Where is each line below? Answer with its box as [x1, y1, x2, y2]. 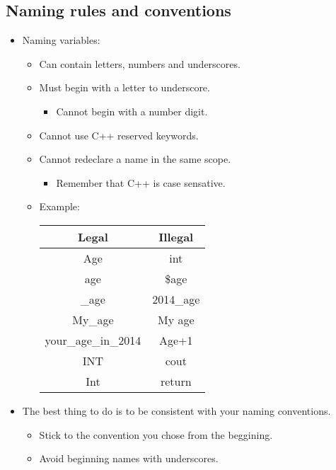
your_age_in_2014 [45, 331, 141, 348]
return [160, 372, 192, 389]
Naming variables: [22, 33, 100, 47]
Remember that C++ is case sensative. [56, 175, 226, 190]
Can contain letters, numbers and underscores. [39, 56, 241, 71]
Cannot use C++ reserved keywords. [39, 127, 199, 142]
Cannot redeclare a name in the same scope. [39, 151, 231, 166]
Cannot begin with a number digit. [56, 103, 208, 118]
